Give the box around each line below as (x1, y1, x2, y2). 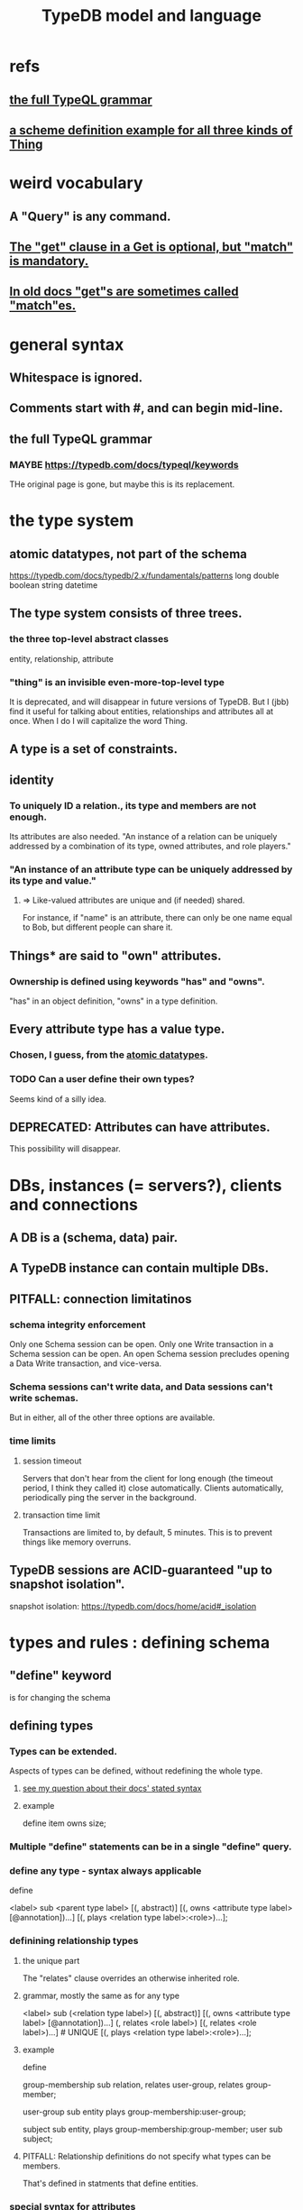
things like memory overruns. (22, 1536, 132, 1547)
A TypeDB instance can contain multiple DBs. (9, 1261, 269, 1276)
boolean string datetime (9, 579, 98, 591)
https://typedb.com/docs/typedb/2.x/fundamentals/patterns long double (9, 570, 280, 581)
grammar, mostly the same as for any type (22, 1990, 180, 2001)
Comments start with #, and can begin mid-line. (9, 400, 284, 416)
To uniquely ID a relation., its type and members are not (9, 799, 257, 812)
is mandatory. (9, 253, 89, 269)
